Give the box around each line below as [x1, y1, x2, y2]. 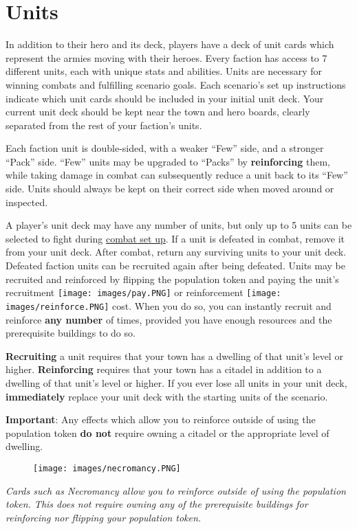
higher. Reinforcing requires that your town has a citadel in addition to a [6, 362, 322, 376]
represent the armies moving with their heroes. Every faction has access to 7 [6, 50, 327, 65]
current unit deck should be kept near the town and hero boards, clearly [6, 104, 310, 119]
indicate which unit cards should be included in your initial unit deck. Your [6, 91, 324, 105]
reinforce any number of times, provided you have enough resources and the [6, 312, 332, 326]
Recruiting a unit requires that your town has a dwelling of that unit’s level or [6, 348, 343, 363]
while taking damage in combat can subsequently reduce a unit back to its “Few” [6, 168, 348, 182]
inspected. [6, 194, 48, 209]
